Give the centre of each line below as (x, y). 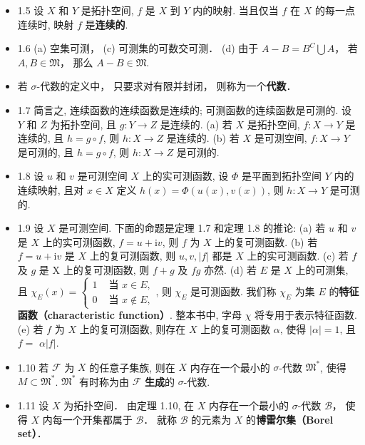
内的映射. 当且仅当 (236, 10)
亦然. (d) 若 (231, 269)
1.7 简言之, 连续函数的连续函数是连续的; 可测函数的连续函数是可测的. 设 (185, 109)
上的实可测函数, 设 (185, 176)
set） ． (32, 433)
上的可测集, (322, 269)
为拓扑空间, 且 (83, 124)
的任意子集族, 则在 (132, 367)
